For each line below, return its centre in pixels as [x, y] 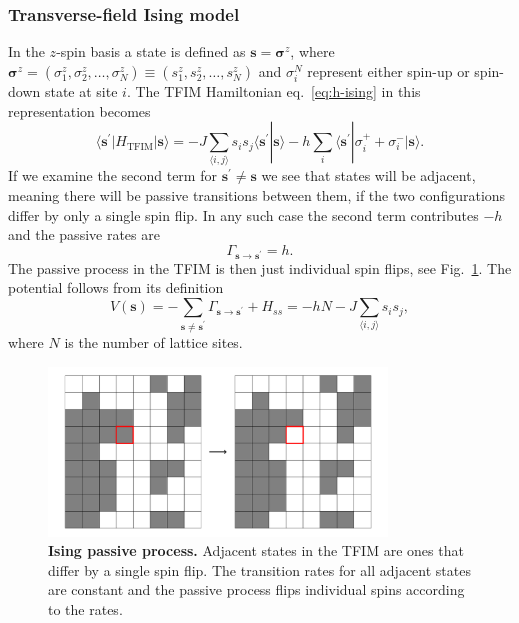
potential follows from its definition [116, 287]
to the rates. [85, 608]
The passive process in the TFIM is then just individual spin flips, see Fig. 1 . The [260, 267]
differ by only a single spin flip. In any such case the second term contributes [243, 214]
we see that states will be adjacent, [368, 175]
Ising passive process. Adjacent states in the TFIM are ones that [256, 550]
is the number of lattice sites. [153, 341]
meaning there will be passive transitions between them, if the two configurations [257, 195]
